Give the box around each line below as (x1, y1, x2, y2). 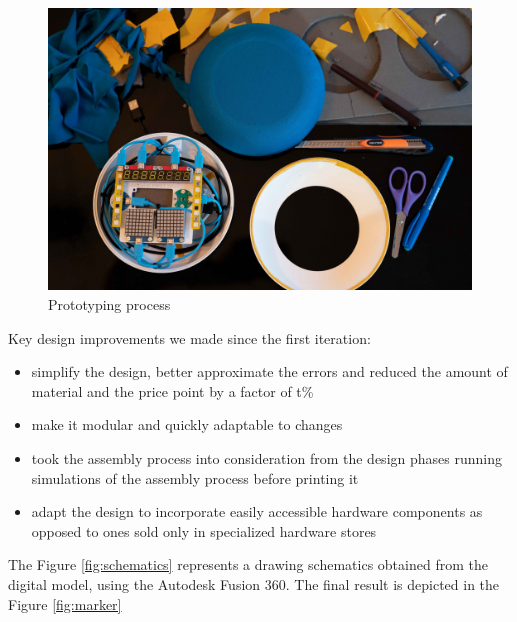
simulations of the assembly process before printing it (31, 467, 359, 488)
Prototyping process (48, 293, 171, 314)
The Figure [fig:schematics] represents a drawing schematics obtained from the (8, 554, 488, 575)
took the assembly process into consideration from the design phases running (31, 447, 502, 468)
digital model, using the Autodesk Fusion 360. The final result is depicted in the (8, 573, 500, 594)
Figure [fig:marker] (8, 593, 122, 614)
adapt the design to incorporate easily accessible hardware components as (31, 501, 483, 522)
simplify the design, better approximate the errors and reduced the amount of (31, 361, 508, 382)
